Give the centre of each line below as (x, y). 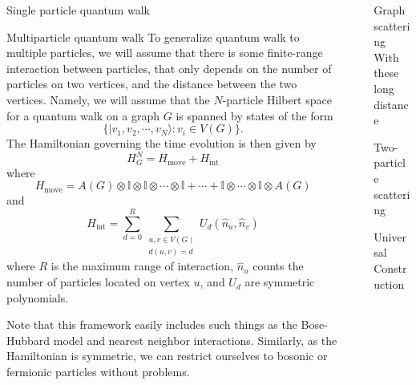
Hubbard (28, 340)
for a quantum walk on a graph (83, 115)
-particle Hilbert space (277, 99)
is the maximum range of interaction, (142, 266)
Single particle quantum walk (78, 10)
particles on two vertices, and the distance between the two (152, 84)
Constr (390, 267)
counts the (278, 266)
